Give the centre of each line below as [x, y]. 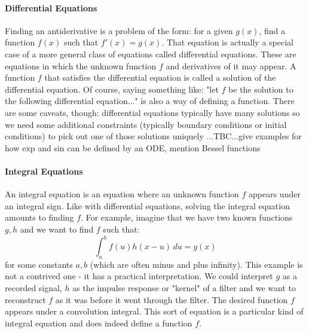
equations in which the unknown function [81, 65]
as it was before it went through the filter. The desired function [172, 299]
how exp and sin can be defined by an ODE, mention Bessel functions [133, 147]
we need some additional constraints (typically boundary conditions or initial [146, 124]
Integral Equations [44, 171]
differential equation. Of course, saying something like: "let [112, 89]
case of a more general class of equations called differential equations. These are [151, 54]
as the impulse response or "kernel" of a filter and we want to [184, 287]
